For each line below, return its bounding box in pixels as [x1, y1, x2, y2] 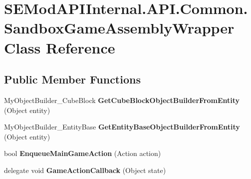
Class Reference [4, 37, 115, 57]
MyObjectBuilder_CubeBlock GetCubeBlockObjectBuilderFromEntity [4, 94, 240, 105]
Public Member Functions [4, 71, 141, 87]
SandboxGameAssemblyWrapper [4, 17, 235, 38]
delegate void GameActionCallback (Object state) [4, 164, 166, 175]
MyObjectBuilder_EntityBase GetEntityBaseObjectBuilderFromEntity [4, 121, 240, 132]
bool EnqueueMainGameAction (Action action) [4, 148, 161, 158]
